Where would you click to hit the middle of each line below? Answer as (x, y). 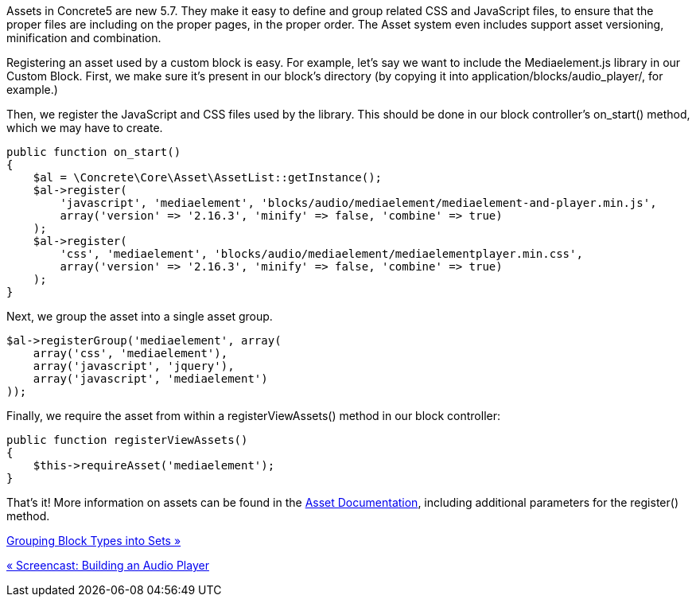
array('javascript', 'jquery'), (134, 366)
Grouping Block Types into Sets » (94, 541)
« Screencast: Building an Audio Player (108, 565)
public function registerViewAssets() (127, 440)
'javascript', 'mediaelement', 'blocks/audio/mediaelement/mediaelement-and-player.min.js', (358, 203)
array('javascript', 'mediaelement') (150, 379)
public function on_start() (94, 152)
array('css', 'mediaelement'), (130, 353)
